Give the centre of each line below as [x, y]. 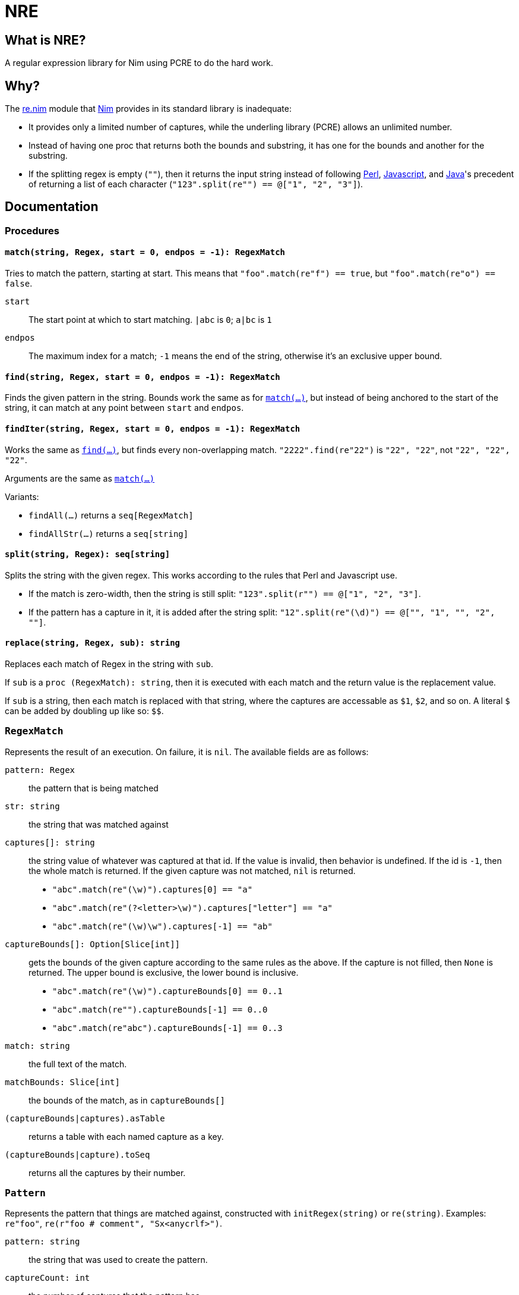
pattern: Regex [40, 770]
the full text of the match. [78, 1064]
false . [19, 284]
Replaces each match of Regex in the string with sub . [109, 664]
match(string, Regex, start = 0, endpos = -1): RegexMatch [145, 252]
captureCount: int [48, 1278]
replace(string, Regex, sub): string [93, 643]
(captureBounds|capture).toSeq [77, 1154]
